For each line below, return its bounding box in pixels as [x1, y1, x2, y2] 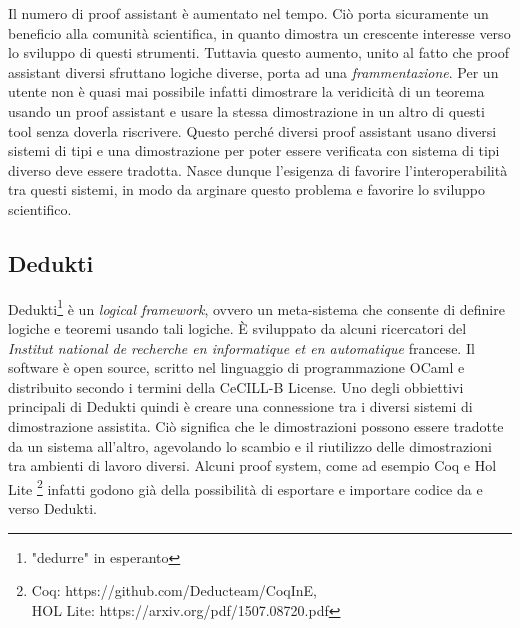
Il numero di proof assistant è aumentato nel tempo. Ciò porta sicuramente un [8, 3, 489, 23]
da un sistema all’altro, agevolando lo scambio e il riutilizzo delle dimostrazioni [8, 435, 492, 456]
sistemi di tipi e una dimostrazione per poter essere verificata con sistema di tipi [8, 140, 500, 161]
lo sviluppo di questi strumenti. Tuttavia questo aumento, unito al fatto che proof [8, 42, 509, 63]
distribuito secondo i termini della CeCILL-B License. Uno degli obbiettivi [8, 376, 464, 397]
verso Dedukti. [8, 497, 97, 518]
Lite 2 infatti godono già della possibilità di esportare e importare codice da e [8, 475, 483, 499]
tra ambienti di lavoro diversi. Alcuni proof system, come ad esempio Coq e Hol [8, 455, 497, 476]
